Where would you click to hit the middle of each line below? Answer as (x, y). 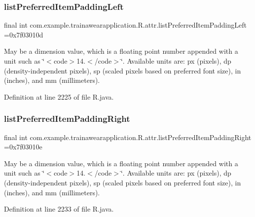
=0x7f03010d (24, 34)
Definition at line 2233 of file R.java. (59, 209)
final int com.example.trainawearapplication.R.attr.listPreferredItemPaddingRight (128, 137)
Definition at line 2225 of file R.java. (59, 96)
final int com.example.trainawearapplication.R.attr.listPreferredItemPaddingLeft (125, 25)
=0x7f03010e (23, 147)
